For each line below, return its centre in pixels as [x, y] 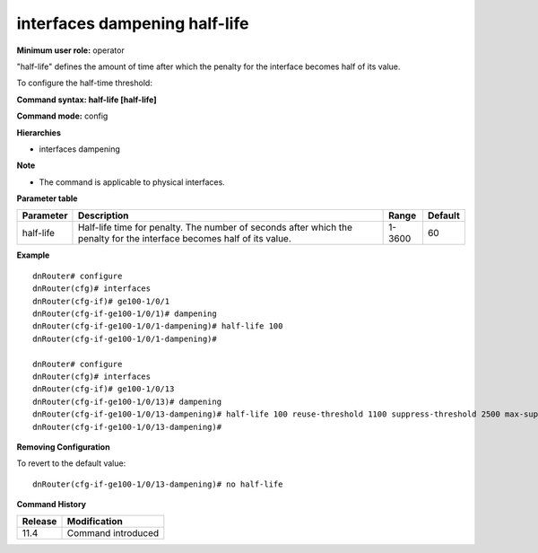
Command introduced [113, 533]
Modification [95, 522]
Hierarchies [39, 132]
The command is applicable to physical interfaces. [132, 182]
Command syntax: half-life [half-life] [87, 100]
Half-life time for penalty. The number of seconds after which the [215, 227]
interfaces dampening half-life [133, 23]
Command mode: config [62, 116]
